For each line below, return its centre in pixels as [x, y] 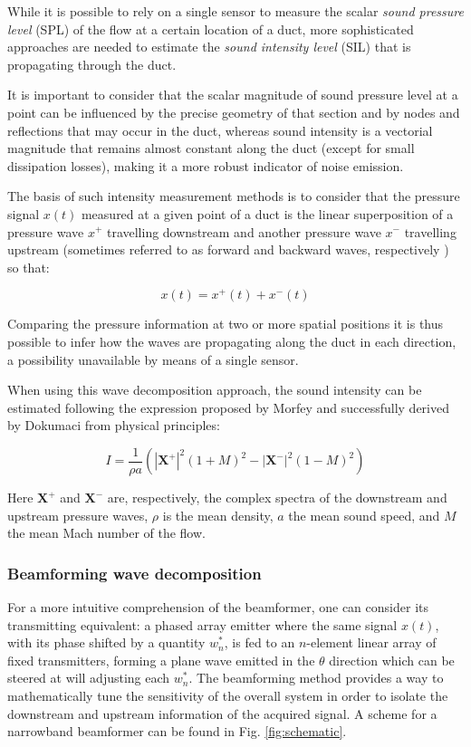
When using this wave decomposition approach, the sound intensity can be [215, 390]
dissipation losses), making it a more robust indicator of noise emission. [206, 165]
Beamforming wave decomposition [135, 573]
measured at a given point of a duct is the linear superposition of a [267, 213]
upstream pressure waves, [78, 515]
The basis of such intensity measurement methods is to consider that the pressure [234, 196]
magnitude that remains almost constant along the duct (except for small [211, 148]
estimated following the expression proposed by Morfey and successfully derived [228, 407]
